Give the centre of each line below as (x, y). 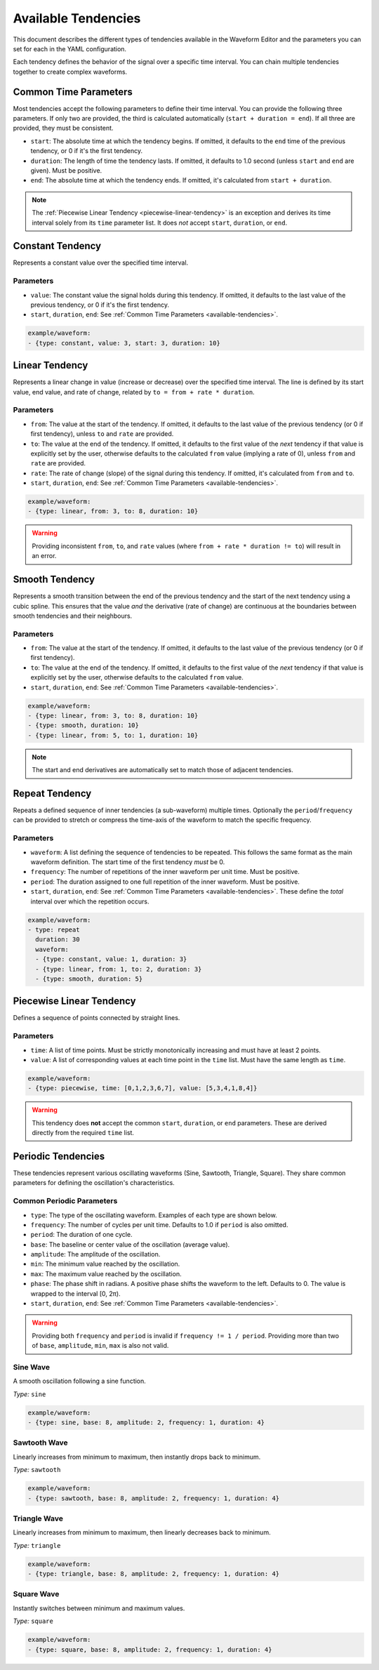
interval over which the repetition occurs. (90, 901)
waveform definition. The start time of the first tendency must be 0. (128, 862)
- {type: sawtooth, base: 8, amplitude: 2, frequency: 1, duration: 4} (154, 1498)
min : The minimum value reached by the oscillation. (105, 1264)
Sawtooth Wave (40, 1443)
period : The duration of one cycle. (81, 1235)
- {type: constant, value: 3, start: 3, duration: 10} (124, 343)
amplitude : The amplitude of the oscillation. (95, 1254)
